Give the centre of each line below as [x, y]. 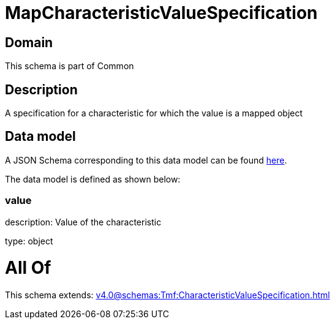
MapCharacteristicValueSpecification [161, 13]
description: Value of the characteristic [83, 222]
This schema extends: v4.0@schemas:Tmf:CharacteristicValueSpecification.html [167, 295]
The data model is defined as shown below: [93, 179]
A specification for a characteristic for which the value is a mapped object [154, 113]
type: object [29, 241]
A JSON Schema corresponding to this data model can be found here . [146, 160]
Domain [29, 42]
